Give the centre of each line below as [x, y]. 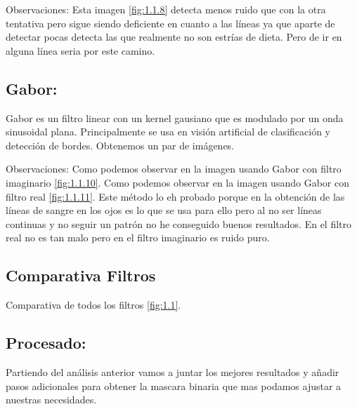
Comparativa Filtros [81, 275]
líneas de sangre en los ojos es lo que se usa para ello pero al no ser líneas [164, 210]
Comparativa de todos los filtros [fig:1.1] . [93, 305]
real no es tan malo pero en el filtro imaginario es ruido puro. [138, 237]
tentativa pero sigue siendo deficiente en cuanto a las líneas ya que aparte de [170, 23]
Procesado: [46, 343]
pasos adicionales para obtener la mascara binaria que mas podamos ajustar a [174, 385]
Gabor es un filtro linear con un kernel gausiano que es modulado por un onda [175, 118]
